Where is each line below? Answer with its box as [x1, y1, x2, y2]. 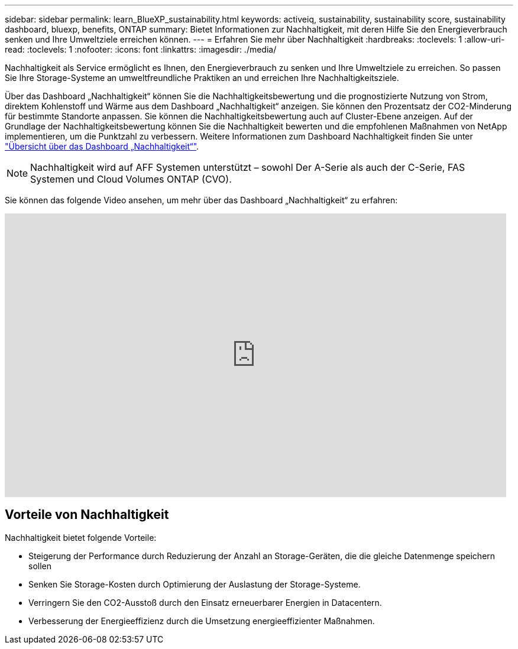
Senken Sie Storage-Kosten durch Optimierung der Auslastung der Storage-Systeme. [28, 579, 361, 589]
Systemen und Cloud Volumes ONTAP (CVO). [30, 173, 232, 185]
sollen [28, 560, 51, 571]
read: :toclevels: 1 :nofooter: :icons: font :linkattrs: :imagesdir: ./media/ [5, 44, 277, 54]
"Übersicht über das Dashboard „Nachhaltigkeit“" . [5, 141, 199, 151]
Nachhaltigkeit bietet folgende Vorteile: [5, 532, 157, 543]
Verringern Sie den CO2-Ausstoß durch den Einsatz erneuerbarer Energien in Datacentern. [28, 597, 382, 608]
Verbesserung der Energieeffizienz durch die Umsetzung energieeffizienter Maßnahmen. [28, 615, 375, 626]
